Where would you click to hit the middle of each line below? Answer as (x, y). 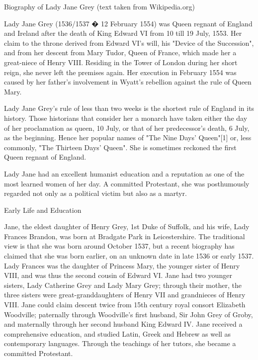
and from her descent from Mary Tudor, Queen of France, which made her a (120, 52)
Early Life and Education (43, 210)
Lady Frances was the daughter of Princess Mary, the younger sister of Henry (122, 265)
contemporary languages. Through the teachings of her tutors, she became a (120, 343)
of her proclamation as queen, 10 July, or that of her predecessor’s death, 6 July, (127, 128)
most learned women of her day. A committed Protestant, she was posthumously (127, 183)
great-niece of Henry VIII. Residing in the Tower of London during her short (121, 62)
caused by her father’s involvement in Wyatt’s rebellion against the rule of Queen (128, 82)
